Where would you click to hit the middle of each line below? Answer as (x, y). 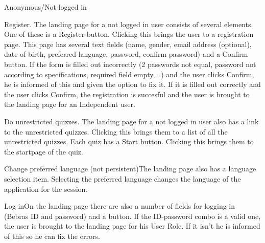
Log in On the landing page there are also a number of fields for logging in (120, 206)
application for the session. (46, 189)
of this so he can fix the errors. (52, 236)
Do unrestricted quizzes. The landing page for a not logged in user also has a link (131, 121)
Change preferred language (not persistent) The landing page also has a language (130, 169)
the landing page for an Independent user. (70, 104)
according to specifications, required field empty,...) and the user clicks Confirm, (129, 74)
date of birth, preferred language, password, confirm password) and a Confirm (126, 54)
